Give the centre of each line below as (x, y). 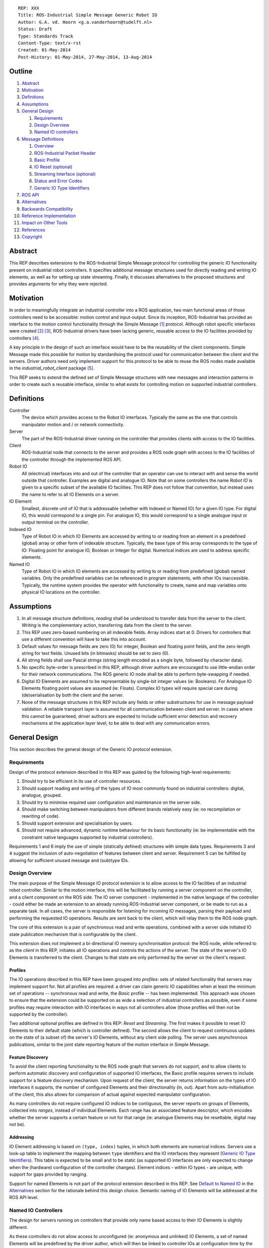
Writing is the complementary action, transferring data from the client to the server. (107, 625)
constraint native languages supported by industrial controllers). (87, 837)
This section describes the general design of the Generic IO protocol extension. (91, 749)
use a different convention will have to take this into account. (84, 639)
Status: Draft (35, 29)
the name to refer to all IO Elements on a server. (70, 494)
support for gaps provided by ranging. (48, 1174)
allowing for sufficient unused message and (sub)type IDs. (69, 860)
